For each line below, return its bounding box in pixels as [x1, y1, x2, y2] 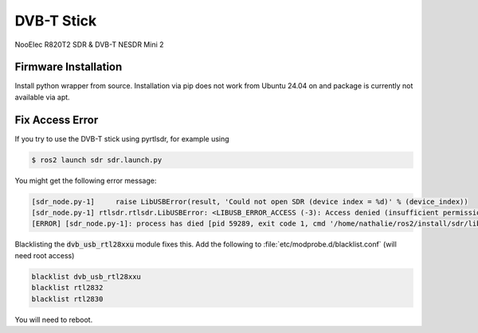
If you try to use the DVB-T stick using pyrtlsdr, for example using [14, 134, 230, 143]
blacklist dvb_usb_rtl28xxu [31, 272, 141, 281]
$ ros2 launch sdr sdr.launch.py [31, 155, 163, 165]
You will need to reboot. [14, 315, 93, 324]
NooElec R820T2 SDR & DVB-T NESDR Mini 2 [14, 40, 164, 49]
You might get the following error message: [14, 176, 157, 185]
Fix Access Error [14, 113, 99, 126]
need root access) [14, 250, 75, 260]
